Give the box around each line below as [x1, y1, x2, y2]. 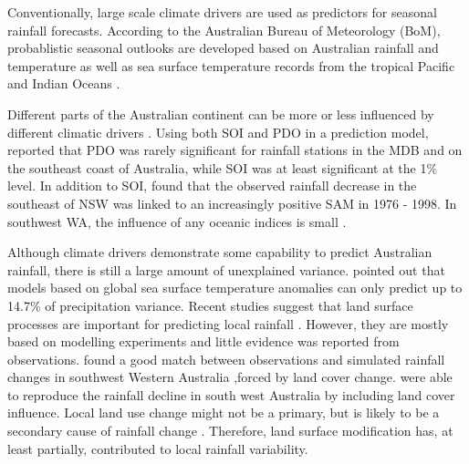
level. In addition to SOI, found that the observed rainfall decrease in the [7, 176, 417, 195]
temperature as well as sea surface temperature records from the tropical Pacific [7, 56, 455, 75]
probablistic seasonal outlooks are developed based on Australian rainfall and [7, 38, 439, 57]
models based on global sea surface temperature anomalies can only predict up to [7, 278, 463, 297]
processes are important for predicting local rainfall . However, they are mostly [7, 314, 449, 333]
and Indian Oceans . [7, 74, 120, 93]
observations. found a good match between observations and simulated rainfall [7, 349, 445, 368]
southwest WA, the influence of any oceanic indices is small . [7, 211, 347, 231]
